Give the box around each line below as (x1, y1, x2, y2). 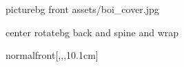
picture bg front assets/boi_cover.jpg (6, 2, 159, 16)
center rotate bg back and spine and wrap (6, 25, 179, 39)
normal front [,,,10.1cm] (6, 48, 99, 62)
